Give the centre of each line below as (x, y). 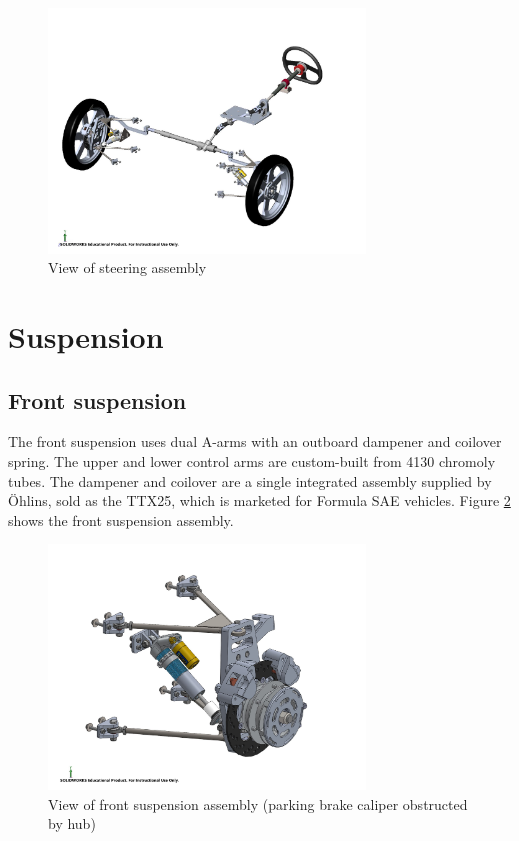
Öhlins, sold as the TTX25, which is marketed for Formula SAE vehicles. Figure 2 (259, 500)
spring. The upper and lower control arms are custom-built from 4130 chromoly (252, 461)
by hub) (72, 823)
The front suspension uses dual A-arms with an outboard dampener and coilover (255, 441)
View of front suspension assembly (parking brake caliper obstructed (258, 803)
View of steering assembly (127, 267)
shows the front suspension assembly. (121, 519)
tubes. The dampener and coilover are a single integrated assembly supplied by (250, 480)
